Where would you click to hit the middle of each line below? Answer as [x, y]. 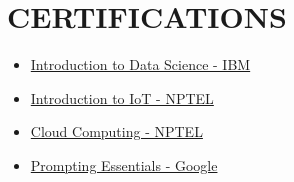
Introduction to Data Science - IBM [140, 64]
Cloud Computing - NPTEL [116, 131]
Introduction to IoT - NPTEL [122, 97]
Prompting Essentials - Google [124, 164]
